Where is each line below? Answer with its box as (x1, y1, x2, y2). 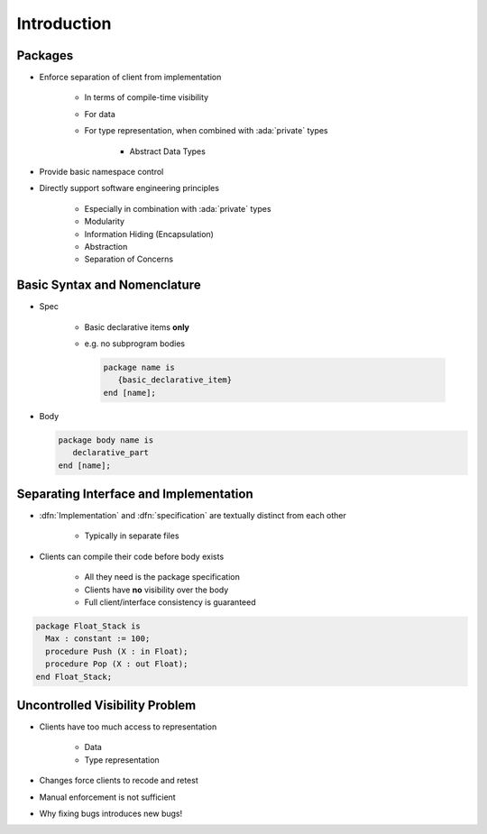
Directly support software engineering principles (39, 183, 220, 194)
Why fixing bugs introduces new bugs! (39, 808, 183, 820)
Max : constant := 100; (45, 634, 151, 644)
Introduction (16, 14, 112, 33)
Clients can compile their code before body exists (39, 551, 225, 562)
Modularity (84, 216, 125, 227)
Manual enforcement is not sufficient (39, 792, 176, 802)
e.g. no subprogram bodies (84, 338, 186, 349)
